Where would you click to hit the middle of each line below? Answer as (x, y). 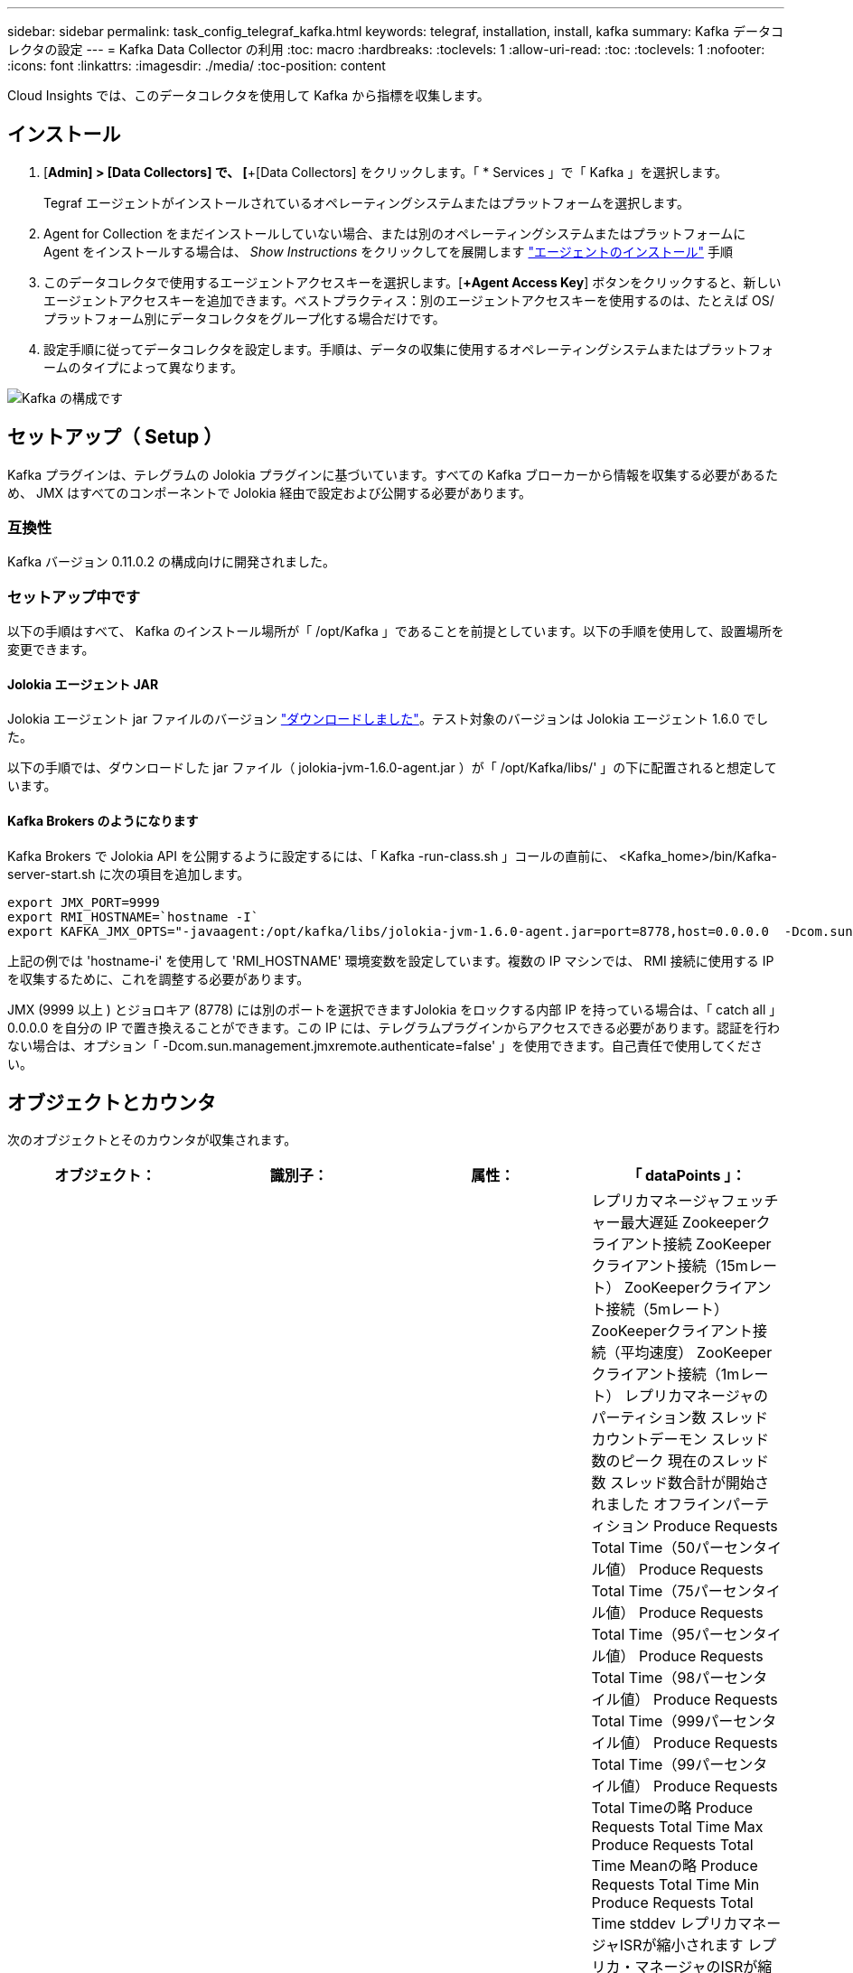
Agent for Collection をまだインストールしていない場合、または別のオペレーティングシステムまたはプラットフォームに (395, 233)
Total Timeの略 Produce (672, 1808)
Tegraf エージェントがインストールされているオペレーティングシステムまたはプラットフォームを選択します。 (366, 202)
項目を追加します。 (193, 874)
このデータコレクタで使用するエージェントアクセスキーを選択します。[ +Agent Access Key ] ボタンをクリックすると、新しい (412, 282)
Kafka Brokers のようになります (103, 821)
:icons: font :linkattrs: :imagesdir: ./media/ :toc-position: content (197, 65)
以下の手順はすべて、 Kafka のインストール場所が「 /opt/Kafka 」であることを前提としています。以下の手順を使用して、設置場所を (396, 631)
